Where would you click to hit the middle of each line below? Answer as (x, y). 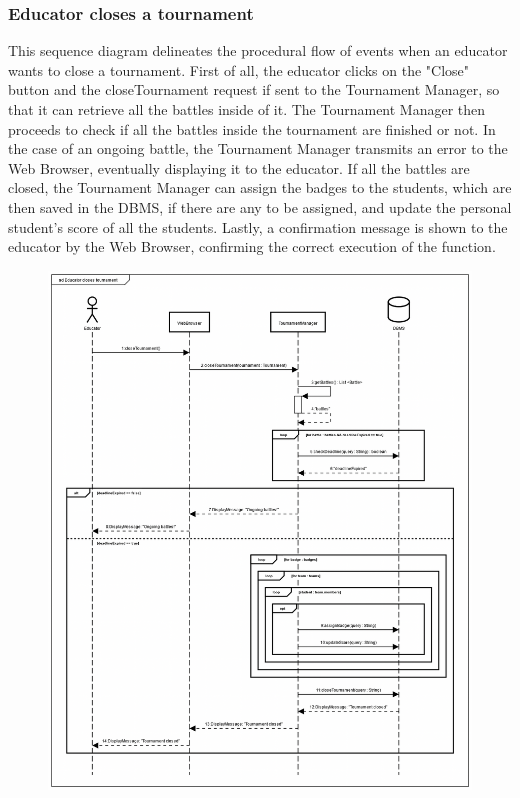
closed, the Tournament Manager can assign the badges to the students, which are (260, 187)
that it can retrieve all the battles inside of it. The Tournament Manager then (247, 109)
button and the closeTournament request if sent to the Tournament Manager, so (254, 89)
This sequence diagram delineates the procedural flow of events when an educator (258, 50)
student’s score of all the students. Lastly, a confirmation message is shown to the (258, 226)
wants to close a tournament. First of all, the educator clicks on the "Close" (239, 69)
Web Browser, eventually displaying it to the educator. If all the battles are (239, 167)
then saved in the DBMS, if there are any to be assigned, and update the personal (260, 206)
